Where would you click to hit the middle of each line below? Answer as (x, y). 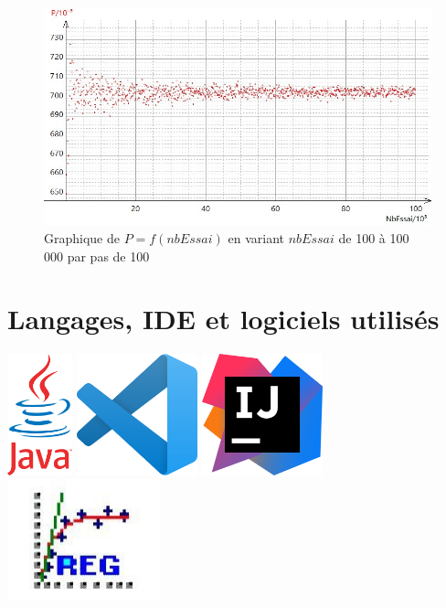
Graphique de (82, 238)
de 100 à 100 (374, 238)
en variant (256, 238)
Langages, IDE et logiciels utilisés (223, 319)
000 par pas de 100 (97, 256)
